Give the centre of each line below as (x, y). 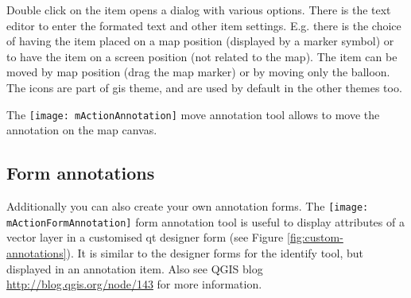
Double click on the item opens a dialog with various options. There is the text (199, 10)
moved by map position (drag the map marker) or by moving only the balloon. (198, 72)
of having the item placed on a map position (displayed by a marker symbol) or (200, 41)
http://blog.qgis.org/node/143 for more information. (134, 284)
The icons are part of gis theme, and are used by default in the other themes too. (204, 87)
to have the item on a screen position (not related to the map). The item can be (202, 56)
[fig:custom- (315, 237)
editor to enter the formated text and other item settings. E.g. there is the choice (204, 25)
